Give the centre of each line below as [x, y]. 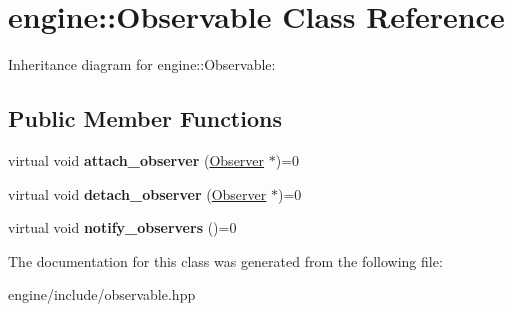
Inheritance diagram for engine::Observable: [142, 64]
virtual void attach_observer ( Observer [136, 159]
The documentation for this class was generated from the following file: [225, 260]
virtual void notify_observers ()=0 [122, 227]
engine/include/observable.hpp [102, 294]
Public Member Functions [145, 118]
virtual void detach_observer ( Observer [137, 193]
